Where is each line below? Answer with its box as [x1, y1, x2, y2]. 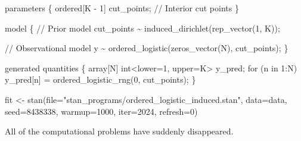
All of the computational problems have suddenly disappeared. [5, 125, 234, 137]
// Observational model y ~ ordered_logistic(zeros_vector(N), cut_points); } [5, 42, 288, 54]
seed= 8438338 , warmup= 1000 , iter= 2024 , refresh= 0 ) [5, 105, 198, 117]
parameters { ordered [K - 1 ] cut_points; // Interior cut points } [5, 2, 239, 14]
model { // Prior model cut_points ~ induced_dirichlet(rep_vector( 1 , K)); [5, 21, 280, 34]
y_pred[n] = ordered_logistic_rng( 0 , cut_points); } [5, 73, 196, 86]
